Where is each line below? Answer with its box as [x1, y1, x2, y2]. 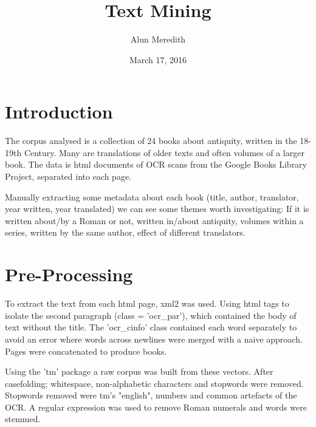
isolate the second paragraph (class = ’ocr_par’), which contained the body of [5, 309, 297, 321]
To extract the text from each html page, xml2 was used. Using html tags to [5, 297, 289, 310]
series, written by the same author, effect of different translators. [5, 226, 246, 239]
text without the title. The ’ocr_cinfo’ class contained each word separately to [5, 321, 297, 333]
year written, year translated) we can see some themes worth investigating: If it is [5, 202, 309, 215]
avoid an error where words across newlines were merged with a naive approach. [5, 332, 303, 345]
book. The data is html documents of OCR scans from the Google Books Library [5, 158, 307, 171]
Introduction [5, 99, 113, 124]
